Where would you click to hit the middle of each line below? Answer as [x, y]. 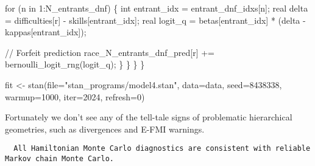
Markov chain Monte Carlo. [59, 159]
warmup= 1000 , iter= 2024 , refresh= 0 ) [75, 96]
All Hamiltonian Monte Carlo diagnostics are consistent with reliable [162, 149]
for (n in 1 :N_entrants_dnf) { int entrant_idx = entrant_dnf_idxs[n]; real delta [157, 8]
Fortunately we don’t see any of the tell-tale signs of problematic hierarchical [149, 117]
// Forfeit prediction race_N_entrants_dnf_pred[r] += [110, 52]
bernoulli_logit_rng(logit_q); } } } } [75, 64]
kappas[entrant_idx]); [46, 32]
